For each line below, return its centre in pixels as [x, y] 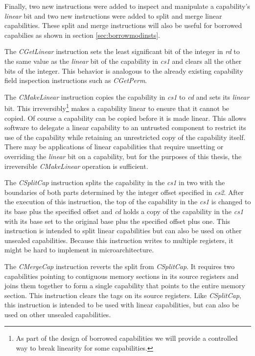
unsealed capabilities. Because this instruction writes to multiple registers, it [119, 240]
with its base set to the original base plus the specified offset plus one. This [117, 221]
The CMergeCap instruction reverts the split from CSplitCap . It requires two [120, 266]
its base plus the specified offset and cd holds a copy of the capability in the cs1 [124, 211]
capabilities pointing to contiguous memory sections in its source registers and [122, 276]
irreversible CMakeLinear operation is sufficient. [76, 166]
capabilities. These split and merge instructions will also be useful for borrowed [123, 25]
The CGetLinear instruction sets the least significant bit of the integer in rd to [122, 51]
